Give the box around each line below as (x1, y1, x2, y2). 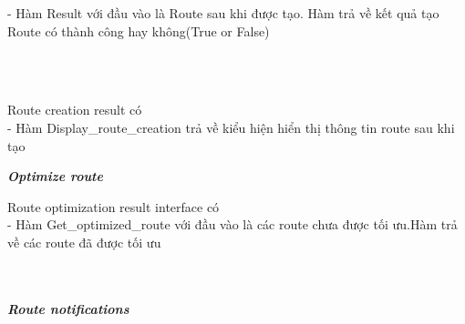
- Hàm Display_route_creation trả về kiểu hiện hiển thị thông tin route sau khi (7, 117, 455, 137)
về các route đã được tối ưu (7, 232, 161, 251)
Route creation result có (7, 100, 142, 119)
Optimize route (7, 167, 103, 186)
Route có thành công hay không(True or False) (7, 21, 270, 40)
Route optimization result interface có (7, 197, 220, 216)
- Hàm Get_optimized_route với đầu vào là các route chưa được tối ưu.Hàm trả (7, 215, 458, 234)
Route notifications (7, 299, 129, 318)
